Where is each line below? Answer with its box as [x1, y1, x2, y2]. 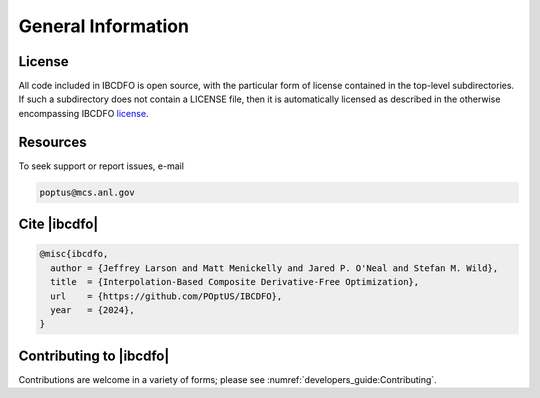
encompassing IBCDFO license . [18, 107, 149, 119]
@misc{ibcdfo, [39, 248, 109, 260]
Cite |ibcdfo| [18, 216, 99, 233]
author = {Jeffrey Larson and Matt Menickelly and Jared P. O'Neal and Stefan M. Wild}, [50, 262, 499, 274]
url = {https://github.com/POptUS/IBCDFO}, [50, 290, 283, 302]
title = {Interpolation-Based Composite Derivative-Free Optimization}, [50, 276, 420, 288]
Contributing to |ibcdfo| [18, 347, 170, 364]
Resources [18, 133, 87, 150]
